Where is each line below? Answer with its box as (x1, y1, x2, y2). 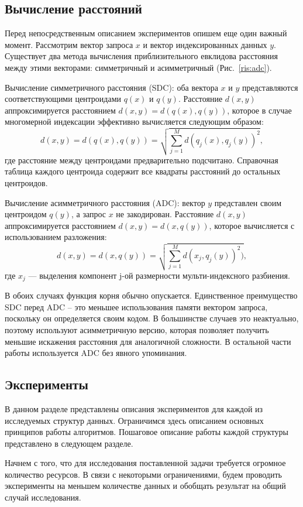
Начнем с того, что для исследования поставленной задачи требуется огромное (5, 457, 286, 469)
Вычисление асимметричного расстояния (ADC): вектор (5, 196, 205, 208)
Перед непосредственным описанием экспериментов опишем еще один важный (5, 27, 287, 39)
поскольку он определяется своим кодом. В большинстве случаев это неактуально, (5, 312, 299, 324)
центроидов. (5, 176, 48, 189)
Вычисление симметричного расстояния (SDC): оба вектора (5, 81, 218, 93)
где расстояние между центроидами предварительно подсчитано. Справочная (5, 153, 278, 166)
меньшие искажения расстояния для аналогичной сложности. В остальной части (5, 335, 291, 347)
